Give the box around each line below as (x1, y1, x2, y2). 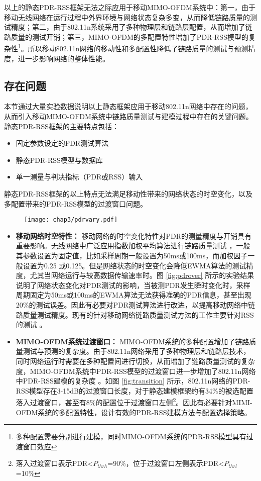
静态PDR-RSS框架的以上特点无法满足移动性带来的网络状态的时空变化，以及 (4, 188, 253, 199)
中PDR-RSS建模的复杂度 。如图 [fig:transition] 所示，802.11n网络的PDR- (16, 375, 250, 386)
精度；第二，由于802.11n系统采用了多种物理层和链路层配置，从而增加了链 (11, 22, 252, 32)
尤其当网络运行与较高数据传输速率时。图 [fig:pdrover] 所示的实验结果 (30, 270, 254, 280)
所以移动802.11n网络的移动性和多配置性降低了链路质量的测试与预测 (28, 43, 248, 54)
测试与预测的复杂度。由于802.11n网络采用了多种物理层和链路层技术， (23, 346, 250, 356)
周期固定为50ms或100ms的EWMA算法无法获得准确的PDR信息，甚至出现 (16, 290, 251, 300)
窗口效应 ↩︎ (23, 441, 57, 451)
